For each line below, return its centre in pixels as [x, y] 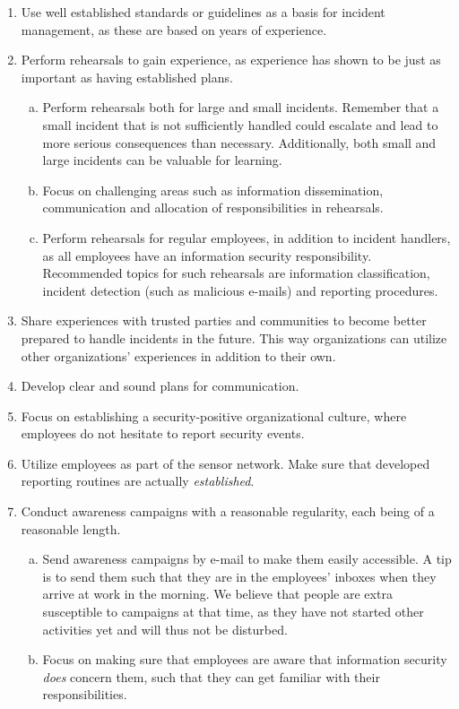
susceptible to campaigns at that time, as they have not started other [233, 612]
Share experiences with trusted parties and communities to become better [224, 320]
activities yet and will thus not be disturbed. [165, 629]
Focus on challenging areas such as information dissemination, [213, 190]
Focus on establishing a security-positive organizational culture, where [214, 415]
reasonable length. [71, 528]
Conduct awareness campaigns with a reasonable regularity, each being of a [228, 511]
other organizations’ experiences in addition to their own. [178, 355]
